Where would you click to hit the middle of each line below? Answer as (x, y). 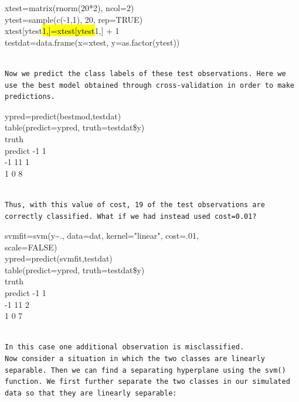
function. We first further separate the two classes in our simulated (147, 382)
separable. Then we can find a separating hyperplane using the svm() (145, 370)
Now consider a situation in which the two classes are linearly (135, 359)
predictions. (30, 97)
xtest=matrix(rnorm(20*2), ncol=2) (69, 8)
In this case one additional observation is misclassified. (125, 347)
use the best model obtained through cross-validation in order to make (149, 85)
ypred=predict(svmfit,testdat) (59, 258)
